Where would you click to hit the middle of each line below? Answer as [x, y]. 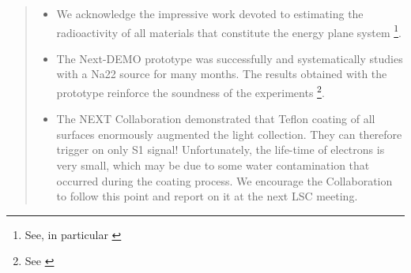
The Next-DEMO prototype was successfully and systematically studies [230, 58]
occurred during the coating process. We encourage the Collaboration [224, 180]
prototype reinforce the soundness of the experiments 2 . [190, 91]
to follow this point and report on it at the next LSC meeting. [207, 196]
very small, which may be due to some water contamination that [213, 165]
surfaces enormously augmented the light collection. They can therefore [229, 134]
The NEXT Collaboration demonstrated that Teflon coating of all [216, 119]
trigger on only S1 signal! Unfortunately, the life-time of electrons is [221, 150]
